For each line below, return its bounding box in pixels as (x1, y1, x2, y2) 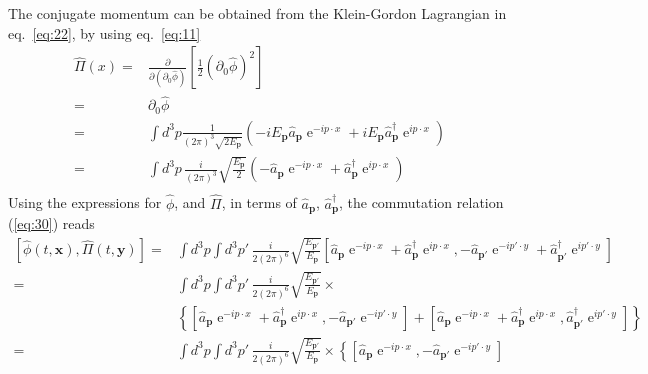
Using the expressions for (8, 192, 162, 213)
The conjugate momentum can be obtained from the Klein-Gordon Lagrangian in (8, 3, 507, 23)
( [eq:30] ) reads (8, 213, 95, 233)
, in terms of (221, 192, 297, 213)
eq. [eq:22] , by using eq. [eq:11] (8, 22, 201, 43)
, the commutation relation (338, 192, 504, 213)
